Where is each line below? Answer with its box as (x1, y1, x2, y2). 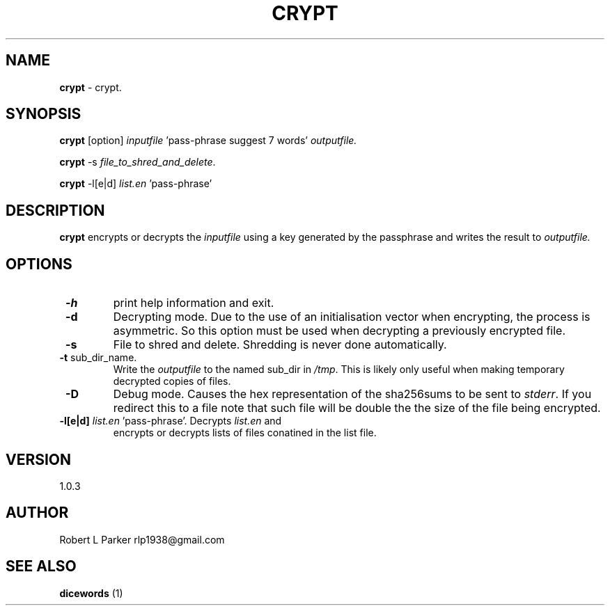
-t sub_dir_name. (59, 351, 137, 364)
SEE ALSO (6, 557, 77, 576)
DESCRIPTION (6, 201, 105, 219)
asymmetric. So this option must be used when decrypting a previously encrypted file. (113, 324, 566, 338)
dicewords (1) (59, 587, 123, 599)
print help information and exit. (113, 296, 274, 310)
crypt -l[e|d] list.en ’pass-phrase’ (59, 177, 212, 190)
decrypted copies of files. (113, 375, 231, 388)
